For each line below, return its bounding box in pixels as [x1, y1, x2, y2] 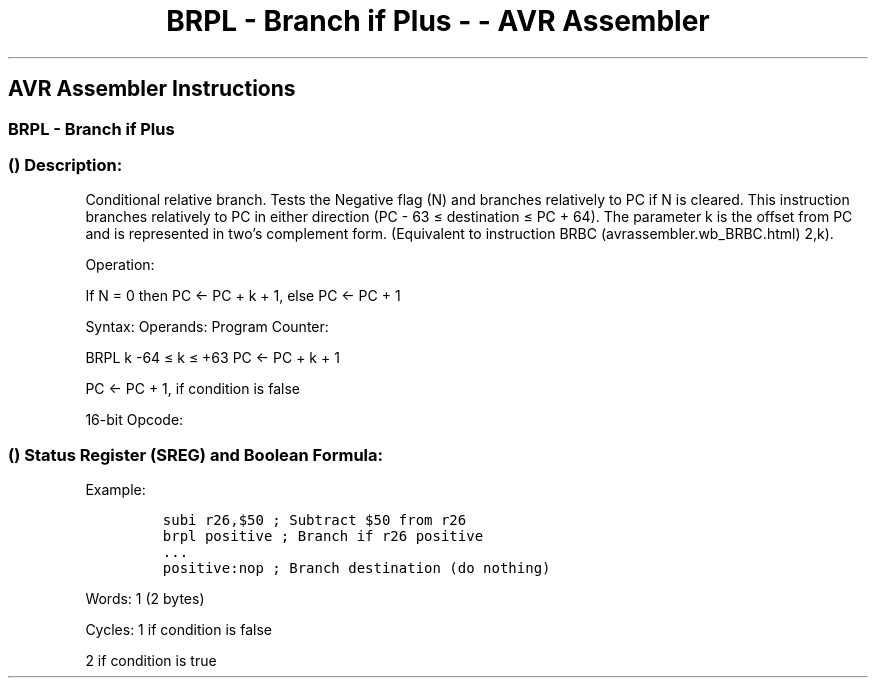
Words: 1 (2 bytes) [85, 590, 205, 608]
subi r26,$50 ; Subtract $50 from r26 [162, 512, 467, 529]
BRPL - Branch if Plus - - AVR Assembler [166, 4, 710, 38]
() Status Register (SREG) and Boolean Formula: [8, 444, 384, 465]
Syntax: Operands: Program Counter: [85, 318, 329, 336]
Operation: [85, 256, 155, 274]
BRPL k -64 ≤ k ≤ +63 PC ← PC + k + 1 [85, 349, 340, 367]
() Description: [8, 154, 123, 175]
